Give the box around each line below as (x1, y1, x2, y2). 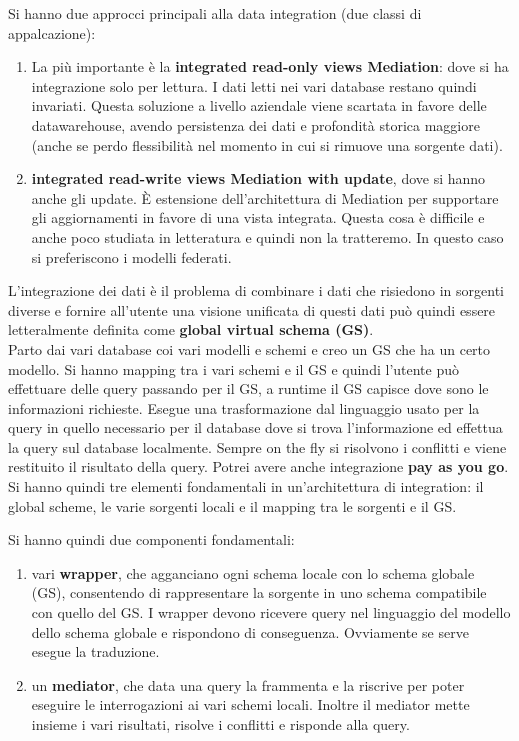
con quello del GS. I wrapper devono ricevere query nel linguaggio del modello (31, 602, 511, 623)
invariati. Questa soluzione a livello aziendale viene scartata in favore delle (31, 95, 487, 116)
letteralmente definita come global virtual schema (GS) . (8, 319, 374, 340)
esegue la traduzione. (31, 641, 160, 662)
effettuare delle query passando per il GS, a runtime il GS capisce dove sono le (8, 378, 489, 399)
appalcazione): (8, 22, 96, 43)
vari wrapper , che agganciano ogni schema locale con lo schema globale (31, 562, 475, 583)
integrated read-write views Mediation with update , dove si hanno (31, 168, 486, 189)
